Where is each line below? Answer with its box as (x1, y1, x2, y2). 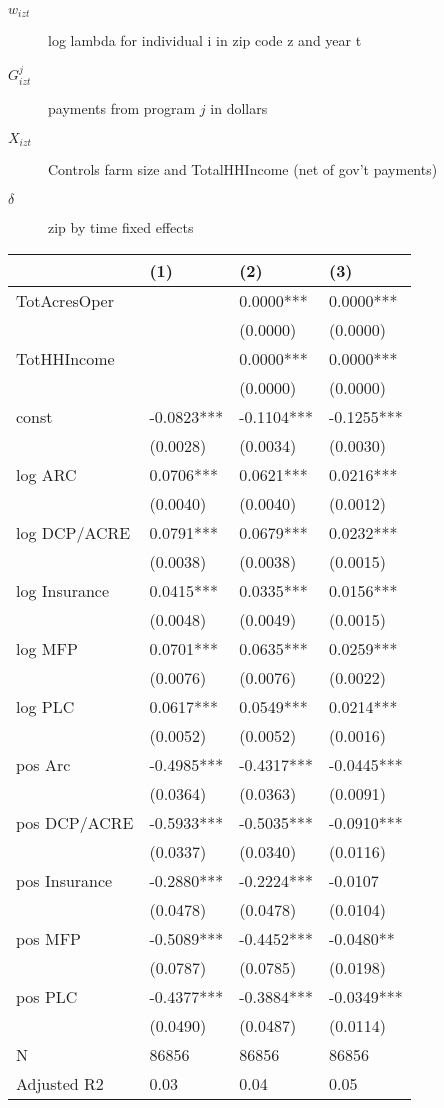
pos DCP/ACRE (16, 810, 134, 834)
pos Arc (16, 752, 71, 776)
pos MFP (16, 926, 81, 950)
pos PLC (16, 984, 78, 1008)
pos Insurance (16, 868, 113, 892)
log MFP (16, 636, 78, 660)
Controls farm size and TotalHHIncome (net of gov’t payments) (48, 159, 438, 180)
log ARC (16, 462, 77, 486)
